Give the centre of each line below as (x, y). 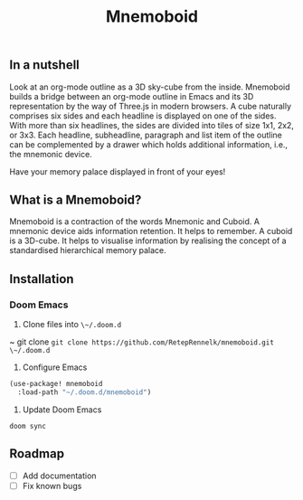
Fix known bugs (52, 486)
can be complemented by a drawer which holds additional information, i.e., (148, 144)
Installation (42, 279)
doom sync (28, 426)
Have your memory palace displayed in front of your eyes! (118, 171)
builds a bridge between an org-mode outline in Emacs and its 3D (132, 96)
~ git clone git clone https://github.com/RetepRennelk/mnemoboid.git (142, 342)
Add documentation (59, 476)
